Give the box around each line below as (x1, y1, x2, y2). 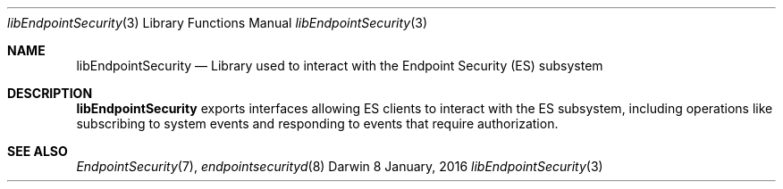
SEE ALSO (7, 144, 68, 159)
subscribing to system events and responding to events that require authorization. (76, 116, 559, 131)
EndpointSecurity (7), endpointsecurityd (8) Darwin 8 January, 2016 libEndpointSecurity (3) (76, 159, 603, 174)
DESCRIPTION (7, 86, 93, 101)
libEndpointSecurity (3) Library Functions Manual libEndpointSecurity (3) (7, 15, 428, 30)
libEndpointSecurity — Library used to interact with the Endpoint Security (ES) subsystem (76, 58, 603, 73)
